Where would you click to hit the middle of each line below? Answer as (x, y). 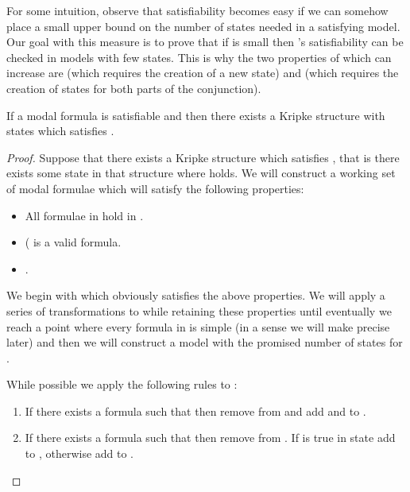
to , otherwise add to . (79, 453)
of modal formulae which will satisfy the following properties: (155, 188)
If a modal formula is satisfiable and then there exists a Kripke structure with (196, 115)
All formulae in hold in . (84, 215)
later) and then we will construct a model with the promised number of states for (205, 342)
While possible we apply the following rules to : (122, 384)
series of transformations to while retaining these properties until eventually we (199, 310)
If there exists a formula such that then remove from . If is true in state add (210, 438)
